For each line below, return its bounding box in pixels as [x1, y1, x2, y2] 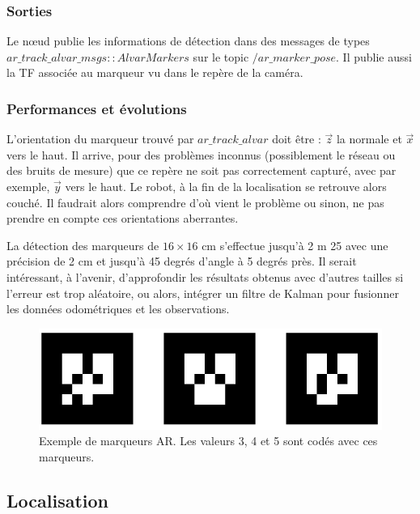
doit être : [272, 130, 321, 147]
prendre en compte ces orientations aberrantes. [6, 210, 239, 227]
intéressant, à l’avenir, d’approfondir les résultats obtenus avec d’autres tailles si [6, 268, 404, 285]
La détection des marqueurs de [6, 236, 159, 253]
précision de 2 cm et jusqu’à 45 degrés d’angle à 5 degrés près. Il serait [6, 253, 357, 270]
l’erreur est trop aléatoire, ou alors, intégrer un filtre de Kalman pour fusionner [6, 284, 399, 301]
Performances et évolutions [6, 98, 187, 118]
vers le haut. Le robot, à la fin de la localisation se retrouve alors [65, 178, 387, 194]
